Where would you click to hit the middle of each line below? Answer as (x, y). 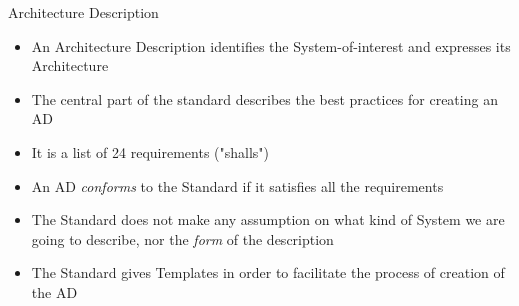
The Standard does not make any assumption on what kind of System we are (268, 219)
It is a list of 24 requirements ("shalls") (150, 151)
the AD (54, 291)
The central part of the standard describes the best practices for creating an (264, 98)
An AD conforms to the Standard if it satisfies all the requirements (237, 185)
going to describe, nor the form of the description (182, 238)
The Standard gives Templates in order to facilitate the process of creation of (268, 272)
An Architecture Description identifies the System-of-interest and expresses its (271, 45)
